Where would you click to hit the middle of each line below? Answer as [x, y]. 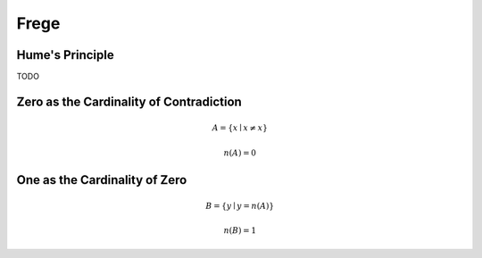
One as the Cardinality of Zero [102, 180]
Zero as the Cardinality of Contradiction [129, 101]
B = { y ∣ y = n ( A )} [240, 206]
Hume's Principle [66, 55]
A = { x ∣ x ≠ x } [240, 128]
